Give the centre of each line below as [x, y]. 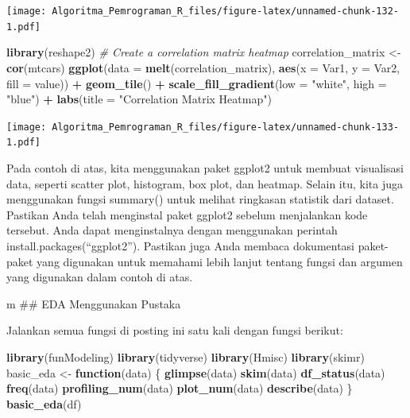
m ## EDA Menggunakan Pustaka [94, 303]
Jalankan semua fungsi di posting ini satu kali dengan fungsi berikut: [175, 330]
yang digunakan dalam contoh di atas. [100, 277]
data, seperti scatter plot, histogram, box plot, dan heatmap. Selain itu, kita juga [205, 183]
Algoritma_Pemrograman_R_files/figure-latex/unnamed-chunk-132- [225, 11]
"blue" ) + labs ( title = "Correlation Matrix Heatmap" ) [139, 99]
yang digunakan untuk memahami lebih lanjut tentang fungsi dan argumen [220, 261]
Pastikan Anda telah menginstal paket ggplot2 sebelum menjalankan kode [187, 214]
